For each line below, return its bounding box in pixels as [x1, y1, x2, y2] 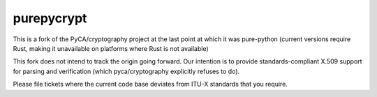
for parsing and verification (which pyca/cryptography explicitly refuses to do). [13, 67, 240, 75]
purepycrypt [13, 10, 87, 26]
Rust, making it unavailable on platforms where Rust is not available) [13, 44, 209, 52]
